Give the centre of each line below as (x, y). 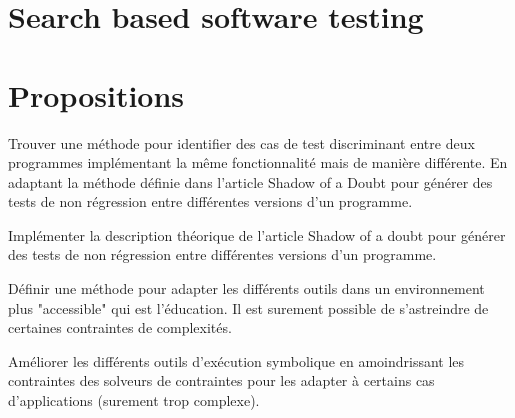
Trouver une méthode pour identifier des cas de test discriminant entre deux (241, 142)
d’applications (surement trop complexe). (134, 400)
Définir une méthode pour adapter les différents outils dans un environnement (246, 288)
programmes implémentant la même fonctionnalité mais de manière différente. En (258, 162)
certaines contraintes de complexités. (120, 327)
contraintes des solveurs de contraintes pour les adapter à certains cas (221, 380)
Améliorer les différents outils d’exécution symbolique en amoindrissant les (236, 360)
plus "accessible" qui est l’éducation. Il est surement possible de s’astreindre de (248, 307)
